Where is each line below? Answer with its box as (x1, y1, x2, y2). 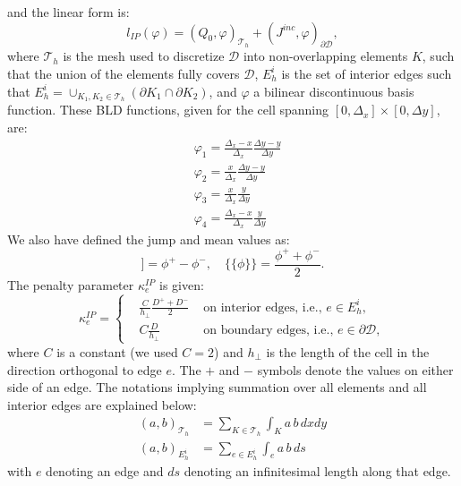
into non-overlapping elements (243, 47, 408, 65)
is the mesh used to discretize (63, 47, 225, 65)
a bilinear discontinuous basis (253, 81, 414, 100)
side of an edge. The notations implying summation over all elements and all (7, 378, 427, 396)
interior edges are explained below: (7, 395, 197, 414)
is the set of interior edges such (281, 64, 452, 82)
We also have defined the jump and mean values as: (7, 229, 290, 248)
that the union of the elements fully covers (7, 64, 240, 82)
